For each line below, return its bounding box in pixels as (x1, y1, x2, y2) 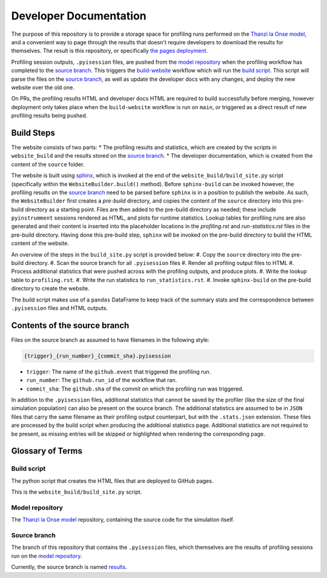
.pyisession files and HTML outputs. (11, 304, 108, 312)
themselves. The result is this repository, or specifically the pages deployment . (11, 47, 208, 55)
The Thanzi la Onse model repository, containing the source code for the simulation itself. (11, 516, 234, 523)
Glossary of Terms (11, 446, 83, 456)
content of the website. (11, 240, 69, 247)
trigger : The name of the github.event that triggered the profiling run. (26, 368, 211, 375)
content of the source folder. (11, 161, 85, 168)
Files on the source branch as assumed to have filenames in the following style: (11, 336, 210, 343)
